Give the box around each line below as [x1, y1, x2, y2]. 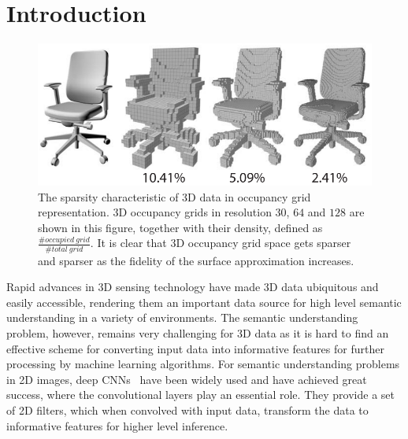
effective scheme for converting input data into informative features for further [6, 340, 384, 356]
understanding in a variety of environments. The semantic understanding [6, 309, 358, 326]
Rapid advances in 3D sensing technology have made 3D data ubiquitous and [6, 279, 379, 295]
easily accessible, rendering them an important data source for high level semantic [6, 293, 402, 310]
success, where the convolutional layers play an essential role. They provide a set [6, 386, 395, 403]
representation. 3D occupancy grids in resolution [38, 204, 272, 220]
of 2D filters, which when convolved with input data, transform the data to [6, 402, 369, 419]
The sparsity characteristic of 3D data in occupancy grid [38, 188, 311, 205]
